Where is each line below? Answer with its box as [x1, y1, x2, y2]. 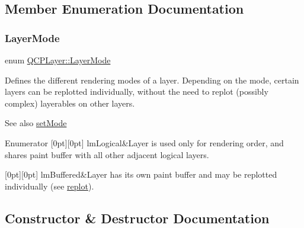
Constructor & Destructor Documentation [5, 208, 270, 227]
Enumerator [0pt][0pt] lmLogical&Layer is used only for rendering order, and [5, 136, 284, 149]
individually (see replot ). [5, 179, 94, 192]
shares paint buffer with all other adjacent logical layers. [5, 148, 209, 160]
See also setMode [5, 117, 67, 129]
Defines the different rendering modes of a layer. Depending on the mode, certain [5, 73, 299, 86]
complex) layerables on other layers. [5, 97, 135, 109]
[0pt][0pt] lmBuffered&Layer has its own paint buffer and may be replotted [5, 168, 277, 181]
